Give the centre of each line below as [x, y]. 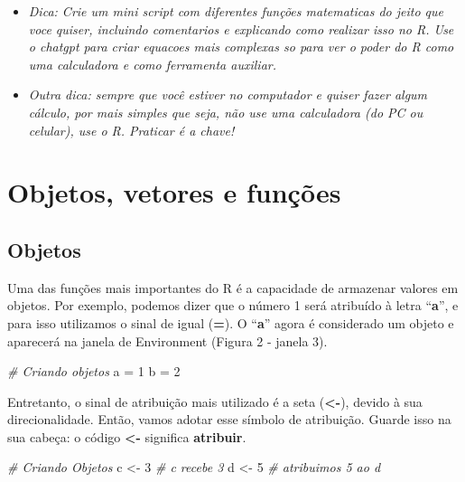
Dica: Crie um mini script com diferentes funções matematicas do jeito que [236, 11]
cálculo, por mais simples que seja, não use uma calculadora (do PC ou [226, 112]
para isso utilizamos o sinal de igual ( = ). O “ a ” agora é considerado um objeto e [231, 322]
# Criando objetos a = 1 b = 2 [94, 371]
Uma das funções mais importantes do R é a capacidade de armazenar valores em [233, 287]
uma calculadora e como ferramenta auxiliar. [152, 64]
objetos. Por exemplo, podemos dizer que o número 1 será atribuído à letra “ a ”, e [233, 305]
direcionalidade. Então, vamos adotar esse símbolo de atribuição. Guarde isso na [229, 419]
